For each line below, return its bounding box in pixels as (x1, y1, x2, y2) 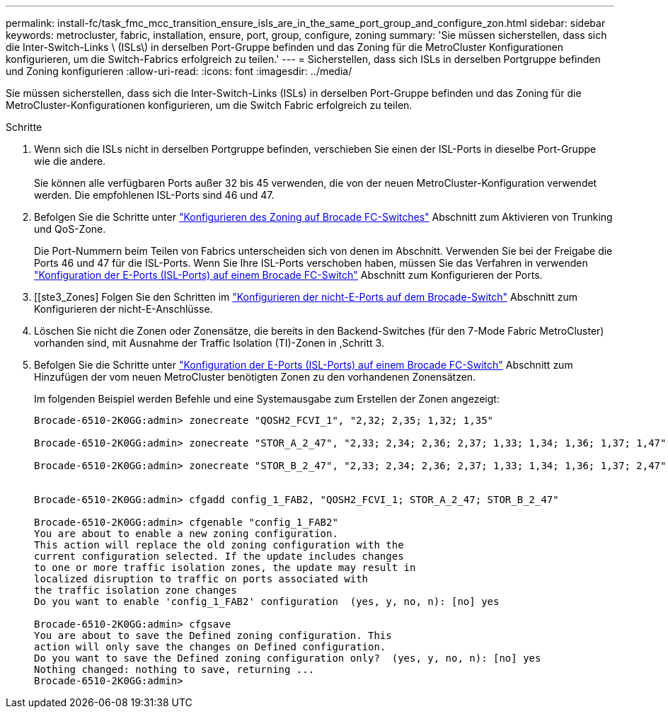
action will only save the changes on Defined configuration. (34, 641, 386, 652)
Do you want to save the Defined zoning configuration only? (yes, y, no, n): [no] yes (34, 652, 541, 664)
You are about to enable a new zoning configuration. (34, 528, 338, 539)
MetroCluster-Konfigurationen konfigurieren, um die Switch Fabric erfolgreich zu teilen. (6, 99, 413, 111)
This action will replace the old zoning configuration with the (34, 539, 404, 551)
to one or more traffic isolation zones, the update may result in (34, 562, 416, 573)
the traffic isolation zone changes (34, 585, 237, 596)
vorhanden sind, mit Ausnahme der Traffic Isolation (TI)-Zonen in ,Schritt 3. (34, 337, 384, 349)
